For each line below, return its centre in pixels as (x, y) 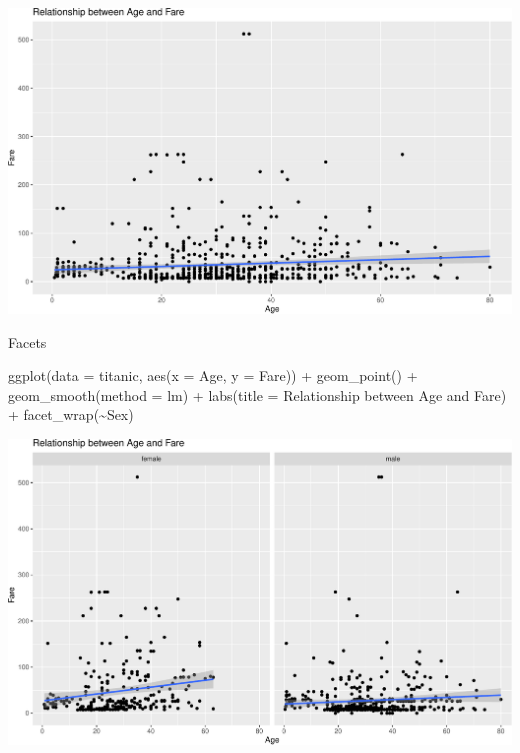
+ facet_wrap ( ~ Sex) (71, 414)
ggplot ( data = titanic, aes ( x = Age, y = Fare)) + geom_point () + (213, 375)
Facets (27, 341)
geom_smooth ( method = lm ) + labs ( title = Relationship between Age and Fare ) (257, 394)
